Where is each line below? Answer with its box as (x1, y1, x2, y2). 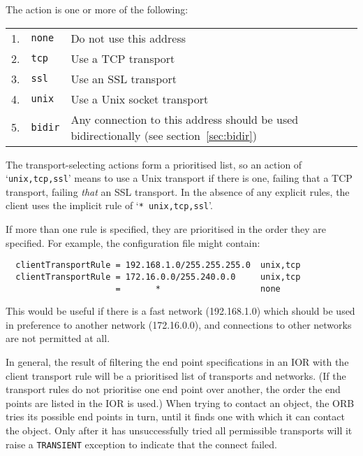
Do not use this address (71, 29, 186, 46)
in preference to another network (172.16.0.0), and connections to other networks (6, 317, 352, 332)
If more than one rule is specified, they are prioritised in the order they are (6, 222, 327, 236)
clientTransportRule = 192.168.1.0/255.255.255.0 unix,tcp (15, 260, 301, 271)
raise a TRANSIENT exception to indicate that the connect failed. (6, 436, 277, 451)
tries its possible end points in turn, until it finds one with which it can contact (6, 409, 345, 424)
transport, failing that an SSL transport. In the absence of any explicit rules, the (6, 184, 350, 199)
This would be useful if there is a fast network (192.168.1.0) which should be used (6, 304, 355, 318)
